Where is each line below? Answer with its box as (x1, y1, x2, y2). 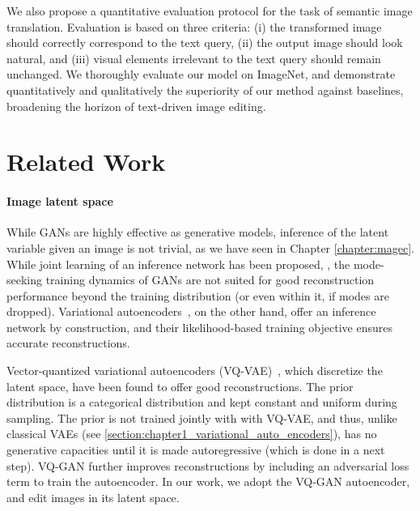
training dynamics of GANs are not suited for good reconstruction (45, 271, 375, 288)
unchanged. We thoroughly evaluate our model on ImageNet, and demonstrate (6, 66, 396, 83)
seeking (6, 271, 43, 288)
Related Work (6, 145, 166, 178)
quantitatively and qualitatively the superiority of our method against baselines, (6, 81, 404, 98)
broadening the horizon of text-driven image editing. (6, 97, 266, 114)
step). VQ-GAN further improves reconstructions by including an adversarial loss (6, 457, 409, 474)
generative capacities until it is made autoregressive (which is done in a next (6, 441, 385, 458)
